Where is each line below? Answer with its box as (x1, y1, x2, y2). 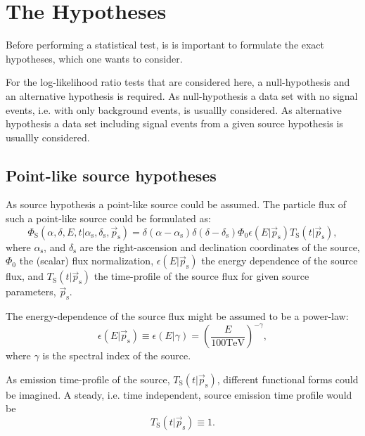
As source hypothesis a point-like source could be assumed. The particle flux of (6, 197, 347, 212)
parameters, (6, 284, 56, 299)
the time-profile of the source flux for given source (94, 269, 309, 283)
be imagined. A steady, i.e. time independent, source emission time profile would (6, 387, 352, 402)
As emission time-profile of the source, (6, 371, 170, 386)
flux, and (6, 269, 44, 283)
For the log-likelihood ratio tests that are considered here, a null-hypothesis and (6, 75, 350, 89)
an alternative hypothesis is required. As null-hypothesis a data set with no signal (6, 88, 358, 103)
